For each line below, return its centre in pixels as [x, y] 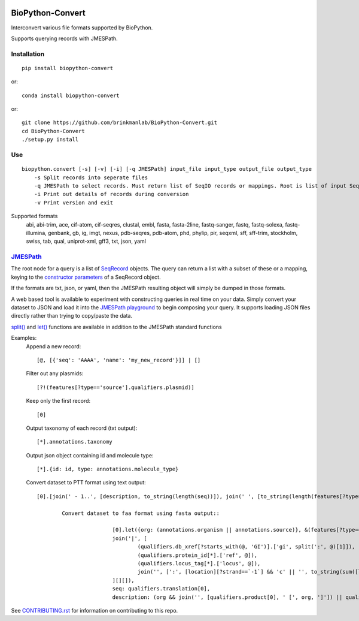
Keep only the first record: [58, 401]
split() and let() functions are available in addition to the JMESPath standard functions [116, 327]
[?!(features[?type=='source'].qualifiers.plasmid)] [115, 387]
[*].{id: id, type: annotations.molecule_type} [108, 469]
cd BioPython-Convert [53, 131]
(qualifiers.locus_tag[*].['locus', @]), [199, 563]
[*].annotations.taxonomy [75, 442]
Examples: [24, 338]
